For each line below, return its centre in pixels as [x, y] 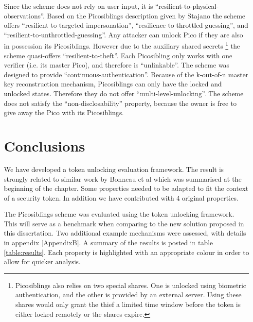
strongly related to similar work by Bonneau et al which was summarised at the [123, 178]
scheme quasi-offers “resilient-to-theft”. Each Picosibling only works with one [118, 55]
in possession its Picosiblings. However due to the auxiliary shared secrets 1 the [122, 45]
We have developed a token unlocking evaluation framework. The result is [114, 169]
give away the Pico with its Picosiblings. [64, 112]
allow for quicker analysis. [42, 262]
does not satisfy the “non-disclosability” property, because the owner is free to [120, 103]
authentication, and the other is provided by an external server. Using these [128, 295]
